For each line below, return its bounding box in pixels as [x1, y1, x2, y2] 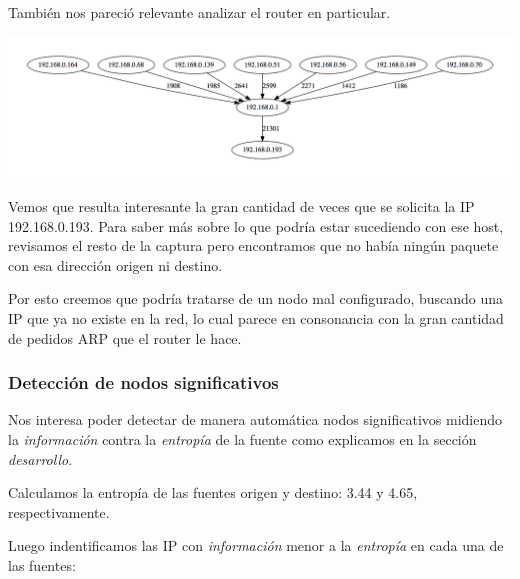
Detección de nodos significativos [8, 370, 279, 395]
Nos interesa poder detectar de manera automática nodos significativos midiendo [8, 409, 503, 430]
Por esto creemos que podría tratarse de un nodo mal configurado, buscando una [8, 288, 504, 309]
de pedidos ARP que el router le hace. [8, 327, 242, 348]
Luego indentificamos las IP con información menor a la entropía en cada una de [8, 535, 504, 556]
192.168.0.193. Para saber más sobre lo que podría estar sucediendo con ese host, [8, 215, 504, 236]
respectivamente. [8, 501, 110, 522]
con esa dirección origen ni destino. [8, 254, 223, 275]
